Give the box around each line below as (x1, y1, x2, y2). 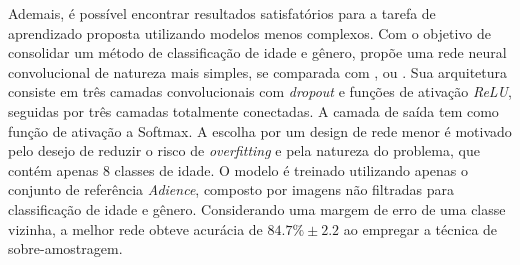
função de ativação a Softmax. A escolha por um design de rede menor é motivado (8, 120, 512, 141)
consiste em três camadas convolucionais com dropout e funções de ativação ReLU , (8, 81, 512, 102)
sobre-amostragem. (8, 238, 123, 259)
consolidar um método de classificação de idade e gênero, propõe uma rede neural (8, 42, 507, 63)
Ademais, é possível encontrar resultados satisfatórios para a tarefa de (8, 3, 436, 23)
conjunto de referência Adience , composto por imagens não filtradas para (8, 179, 454, 200)
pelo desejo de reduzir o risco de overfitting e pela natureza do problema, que (8, 140, 480, 161)
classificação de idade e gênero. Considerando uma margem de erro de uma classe (8, 198, 506, 219)
